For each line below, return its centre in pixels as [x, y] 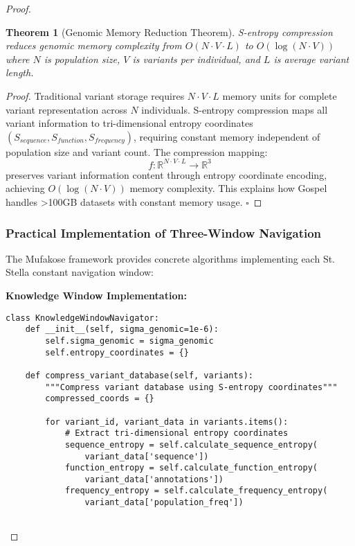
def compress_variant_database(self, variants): [139, 375]
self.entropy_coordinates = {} [117, 352]
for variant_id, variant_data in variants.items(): [167, 422]
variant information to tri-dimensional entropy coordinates [129, 123]
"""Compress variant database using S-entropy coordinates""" [191, 387]
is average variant [311, 59]
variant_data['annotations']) [154, 479]
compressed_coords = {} [100, 399]
